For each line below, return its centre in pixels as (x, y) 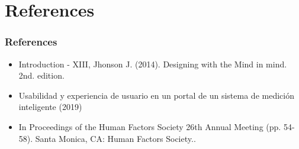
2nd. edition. (41, 75)
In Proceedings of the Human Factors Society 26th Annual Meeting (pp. (150, 126)
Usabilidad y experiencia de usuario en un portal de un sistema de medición (156, 95)
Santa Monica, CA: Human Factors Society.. (115, 138)
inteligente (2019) (50, 107)
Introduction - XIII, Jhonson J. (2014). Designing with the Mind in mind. (153, 64)
